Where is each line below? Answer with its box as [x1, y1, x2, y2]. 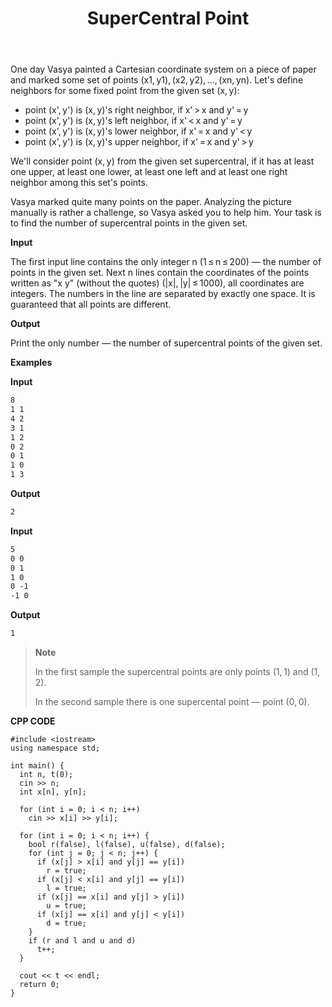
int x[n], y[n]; [19, 787, 87, 797]
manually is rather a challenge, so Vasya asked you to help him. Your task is [10, 207, 322, 219]
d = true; [46, 918, 87, 929]
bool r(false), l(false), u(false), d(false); [28, 840, 226, 850]
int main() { [10, 761, 65, 771]
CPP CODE [10, 715, 56, 727]
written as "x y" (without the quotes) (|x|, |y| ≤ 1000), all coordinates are [10, 277, 305, 289]
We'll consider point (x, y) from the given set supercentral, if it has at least [10, 155, 315, 167]
